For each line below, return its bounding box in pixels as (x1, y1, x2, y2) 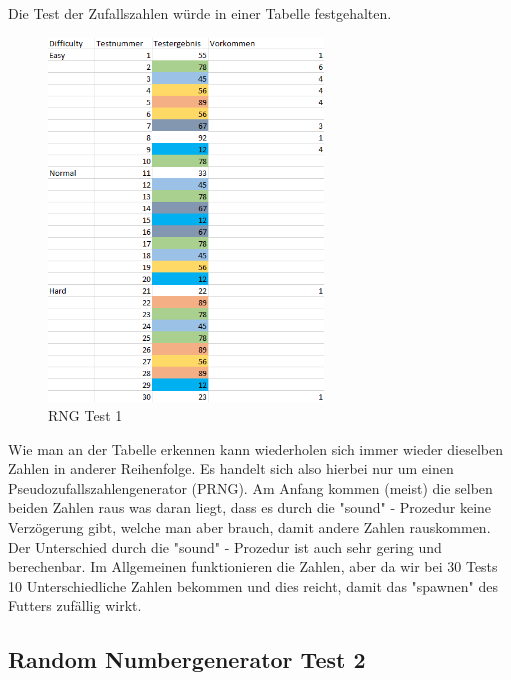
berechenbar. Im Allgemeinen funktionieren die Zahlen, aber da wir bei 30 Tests (8, 556, 498, 577)
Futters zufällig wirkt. (8, 595, 142, 616)
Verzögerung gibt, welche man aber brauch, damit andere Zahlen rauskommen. (8, 517, 491, 538)
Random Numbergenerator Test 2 (8, 644, 366, 675)
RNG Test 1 (48, 405, 123, 426)
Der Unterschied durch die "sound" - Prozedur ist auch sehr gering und (8, 536, 442, 557)
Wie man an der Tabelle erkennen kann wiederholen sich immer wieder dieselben (8, 438, 503, 459)
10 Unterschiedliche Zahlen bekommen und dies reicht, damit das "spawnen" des (8, 575, 499, 596)
